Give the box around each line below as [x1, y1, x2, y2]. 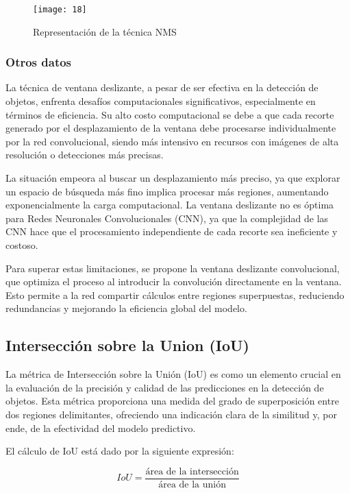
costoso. [5, 238, 38, 252]
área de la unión [158, 479, 226, 490]
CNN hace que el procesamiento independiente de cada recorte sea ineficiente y [5, 224, 338, 239]
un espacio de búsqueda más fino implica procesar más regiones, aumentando [5, 184, 329, 198]
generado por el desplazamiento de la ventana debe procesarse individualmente [5, 121, 336, 135]
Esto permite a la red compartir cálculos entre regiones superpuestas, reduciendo [5, 287, 345, 302]
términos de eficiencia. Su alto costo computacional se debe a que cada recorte [5, 107, 334, 121]
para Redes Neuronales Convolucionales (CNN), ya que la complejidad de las [5, 211, 329, 225]
